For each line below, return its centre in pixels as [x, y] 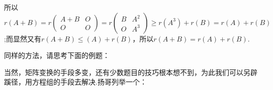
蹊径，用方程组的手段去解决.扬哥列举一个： [75, 82]
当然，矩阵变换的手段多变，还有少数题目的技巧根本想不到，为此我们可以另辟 [131, 72]
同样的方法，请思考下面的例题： [57, 55]
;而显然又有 [23, 38]
